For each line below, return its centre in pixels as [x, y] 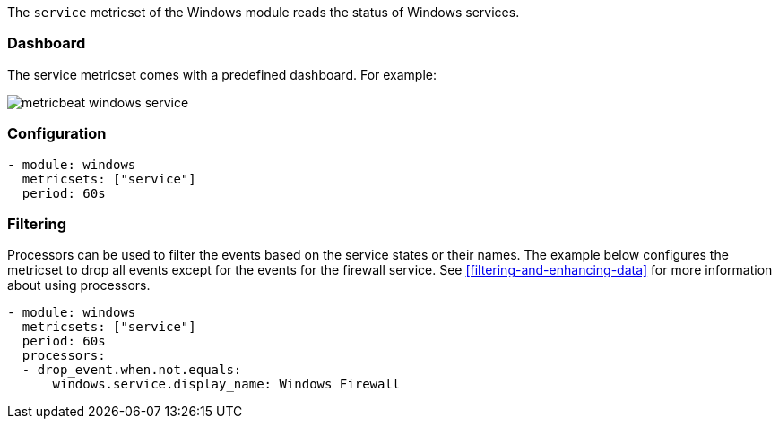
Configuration [57, 134]
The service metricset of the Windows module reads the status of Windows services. [264, 12]
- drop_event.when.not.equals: [132, 370]
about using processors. [79, 285]
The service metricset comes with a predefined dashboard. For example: [222, 74]
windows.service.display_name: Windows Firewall [226, 384]
